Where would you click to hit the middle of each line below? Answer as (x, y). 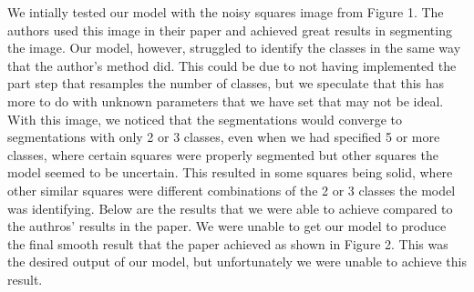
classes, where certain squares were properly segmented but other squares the (223, 154)
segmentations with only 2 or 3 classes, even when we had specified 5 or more (224, 137)
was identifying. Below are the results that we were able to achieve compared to (230, 208)
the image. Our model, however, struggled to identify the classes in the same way (234, 48)
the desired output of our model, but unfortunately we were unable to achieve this (237, 262)
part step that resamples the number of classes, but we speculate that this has (226, 83)
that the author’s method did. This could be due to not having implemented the (232, 65)
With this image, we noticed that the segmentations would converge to (205, 119)
